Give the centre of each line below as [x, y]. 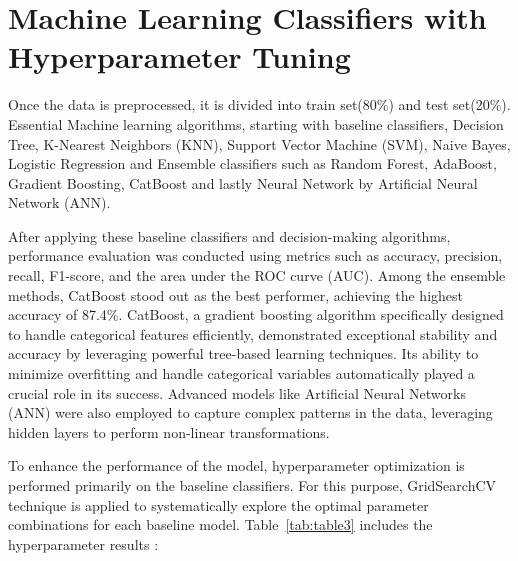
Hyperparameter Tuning [179, 56]
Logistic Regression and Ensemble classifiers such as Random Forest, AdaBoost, [252, 163]
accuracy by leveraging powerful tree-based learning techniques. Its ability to [243, 353]
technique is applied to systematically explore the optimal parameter [218, 504]
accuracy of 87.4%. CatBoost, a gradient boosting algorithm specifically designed [256, 314]
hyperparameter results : [83, 543]
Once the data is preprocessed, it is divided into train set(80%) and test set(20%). [259, 104]
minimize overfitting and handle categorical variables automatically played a [241, 373]
